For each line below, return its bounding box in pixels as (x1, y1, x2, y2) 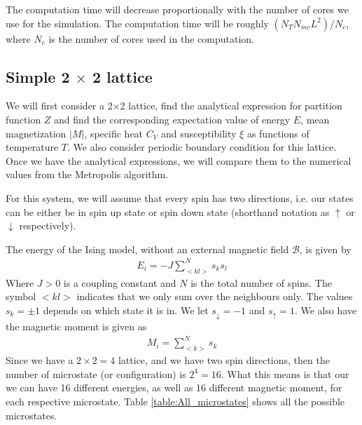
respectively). (19, 218, 76, 233)
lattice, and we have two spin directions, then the (118, 353, 330, 367)
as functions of (246, 126, 309, 140)
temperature (6, 140, 59, 154)
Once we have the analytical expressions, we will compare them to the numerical (6, 153, 351, 168)
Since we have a (6, 353, 74, 367)
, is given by (299, 241, 351, 256)
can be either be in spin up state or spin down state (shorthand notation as (6, 204, 330, 219)
